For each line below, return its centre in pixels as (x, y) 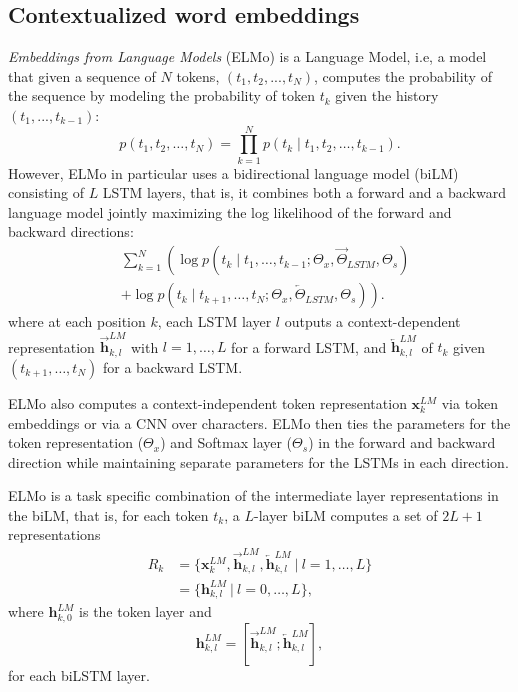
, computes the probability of (403, 75)
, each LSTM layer (214, 321)
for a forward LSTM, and (309, 346)
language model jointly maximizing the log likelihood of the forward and (230, 211)
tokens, (198, 75)
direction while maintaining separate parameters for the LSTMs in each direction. (258, 461)
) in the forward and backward (402, 442)
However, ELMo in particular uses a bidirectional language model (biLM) (233, 172)
